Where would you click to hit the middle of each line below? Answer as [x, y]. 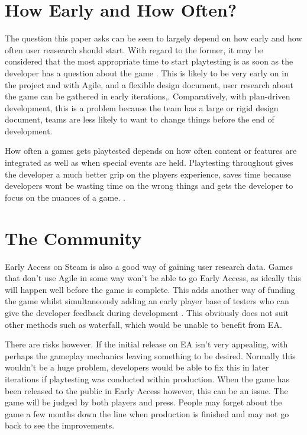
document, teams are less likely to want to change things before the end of [140, 119]
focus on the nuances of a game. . [65, 197]
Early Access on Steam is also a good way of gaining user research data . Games [149, 266]
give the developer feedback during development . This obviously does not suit [147, 312]
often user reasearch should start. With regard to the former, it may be [134, 49]
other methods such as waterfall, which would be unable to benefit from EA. [143, 324]
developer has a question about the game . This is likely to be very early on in [147, 72]
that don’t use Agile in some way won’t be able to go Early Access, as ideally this [153, 278]
